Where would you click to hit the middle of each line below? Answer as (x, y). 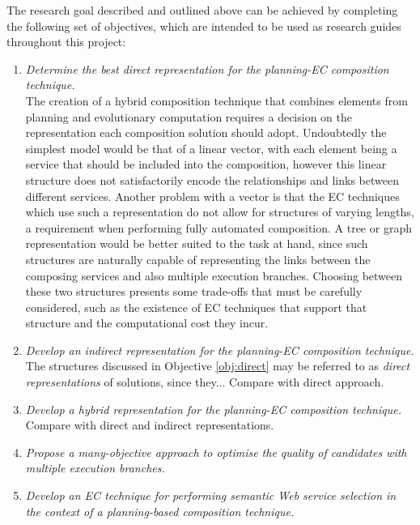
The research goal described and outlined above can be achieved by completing (202, 10)
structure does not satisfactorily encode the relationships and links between (212, 179)
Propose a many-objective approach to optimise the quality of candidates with (216, 452)
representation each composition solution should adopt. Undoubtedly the (206, 132)
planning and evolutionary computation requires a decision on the (189, 116)
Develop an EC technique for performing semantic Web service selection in (211, 495)
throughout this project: (66, 42)
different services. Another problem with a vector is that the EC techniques (212, 196)
